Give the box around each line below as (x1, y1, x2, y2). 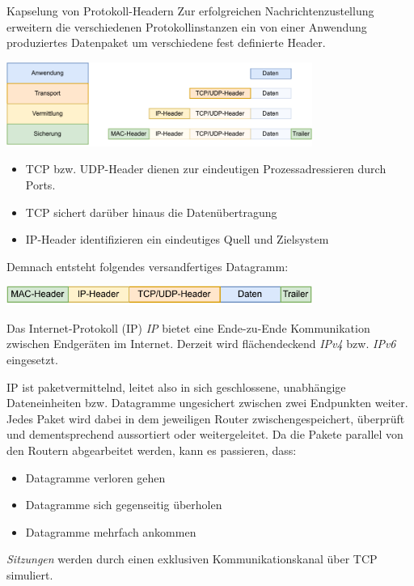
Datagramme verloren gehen (25, 469, 166, 486)
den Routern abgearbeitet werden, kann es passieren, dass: (6, 441, 297, 458)
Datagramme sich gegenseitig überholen (25, 496, 222, 513)
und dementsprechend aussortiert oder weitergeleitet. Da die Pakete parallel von (6, 426, 403, 443)
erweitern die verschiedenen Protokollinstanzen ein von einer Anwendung (6, 18, 367, 35)
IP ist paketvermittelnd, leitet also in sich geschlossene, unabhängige (6, 378, 346, 395)
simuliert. (6, 566, 53, 583)
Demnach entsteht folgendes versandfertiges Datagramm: (6, 257, 289, 274)
